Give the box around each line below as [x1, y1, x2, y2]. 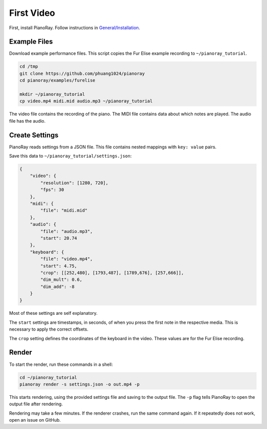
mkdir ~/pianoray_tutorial [19, 91, 85, 97]
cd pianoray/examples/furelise [19, 78, 96, 84]
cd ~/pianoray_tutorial [19, 375, 78, 380]
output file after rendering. [9, 401, 63, 407]
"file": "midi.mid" [40, 208, 88, 214]
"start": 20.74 [40, 235, 78, 241]
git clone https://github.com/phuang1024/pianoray [19, 71, 145, 76]
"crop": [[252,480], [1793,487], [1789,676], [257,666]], [40, 270, 184, 275]
